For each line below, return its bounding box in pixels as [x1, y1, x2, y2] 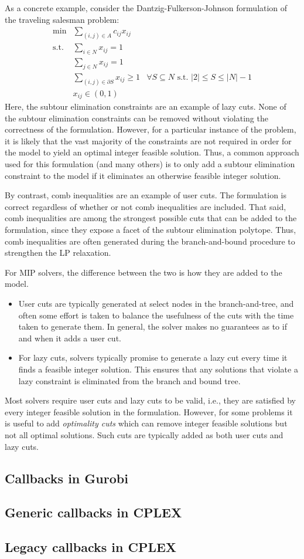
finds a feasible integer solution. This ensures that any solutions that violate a [18, 362, 298, 375]
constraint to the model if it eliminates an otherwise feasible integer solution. [5, 169, 281, 181]
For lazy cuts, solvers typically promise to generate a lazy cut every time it [18, 351, 288, 364]
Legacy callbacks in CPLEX [5, 538, 177, 556]
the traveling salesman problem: [5, 13, 119, 25]
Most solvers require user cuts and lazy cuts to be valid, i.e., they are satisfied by [5, 394, 296, 406]
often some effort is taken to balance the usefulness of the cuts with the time [18, 309, 294, 321]
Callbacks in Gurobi [5, 469, 128, 487]
